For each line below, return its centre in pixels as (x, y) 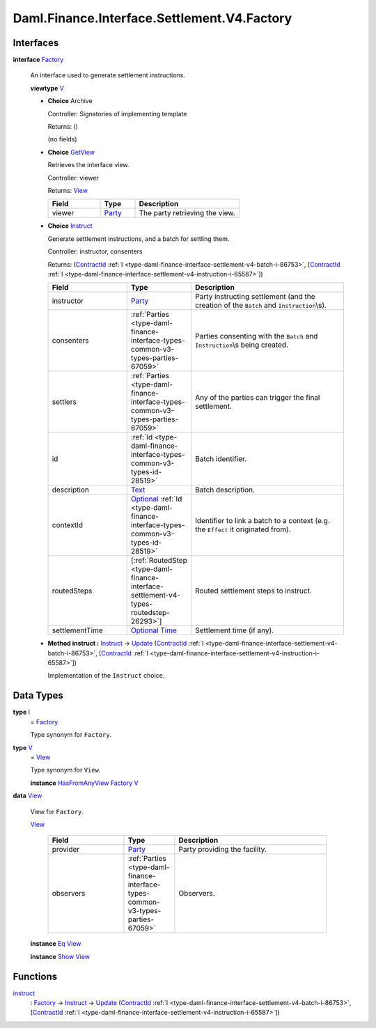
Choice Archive (70, 101)
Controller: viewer (73, 178)
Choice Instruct (70, 226)
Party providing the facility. (223, 850)
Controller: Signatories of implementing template (117, 114)
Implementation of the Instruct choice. (106, 676)
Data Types (38, 695)
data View (28, 796)
